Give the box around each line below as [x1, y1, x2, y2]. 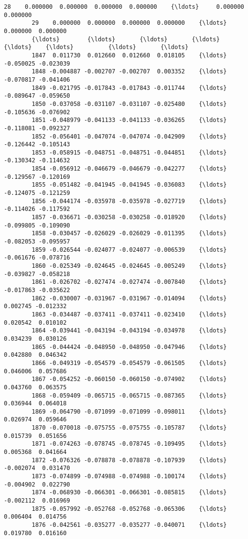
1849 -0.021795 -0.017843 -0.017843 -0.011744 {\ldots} [32, 84, 227, 91]
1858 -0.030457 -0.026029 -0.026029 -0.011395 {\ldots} [32, 230, 227, 237]
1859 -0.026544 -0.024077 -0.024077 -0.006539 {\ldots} [32, 246, 227, 253]
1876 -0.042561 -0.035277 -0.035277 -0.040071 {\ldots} [32, 522, 227, 528]
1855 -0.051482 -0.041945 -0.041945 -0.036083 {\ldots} [32, 181, 227, 189]
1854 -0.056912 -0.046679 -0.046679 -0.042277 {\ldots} [32, 165, 227, 173]
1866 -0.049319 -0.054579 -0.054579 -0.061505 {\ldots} [32, 359, 227, 366]
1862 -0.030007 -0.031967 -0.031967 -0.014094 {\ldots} [32, 295, 227, 302]
